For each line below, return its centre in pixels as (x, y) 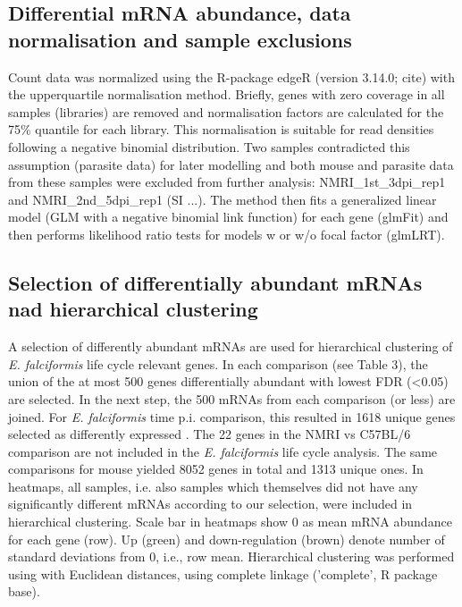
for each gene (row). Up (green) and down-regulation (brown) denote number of (227, 539)
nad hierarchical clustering (133, 309)
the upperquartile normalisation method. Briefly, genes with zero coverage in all (227, 94)
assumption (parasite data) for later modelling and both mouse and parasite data (231, 164)
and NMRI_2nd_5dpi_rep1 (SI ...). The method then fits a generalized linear (223, 199)
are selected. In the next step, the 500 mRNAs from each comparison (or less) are (232, 398)
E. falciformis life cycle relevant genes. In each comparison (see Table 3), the (218, 363)
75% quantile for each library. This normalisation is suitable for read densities (221, 129)
